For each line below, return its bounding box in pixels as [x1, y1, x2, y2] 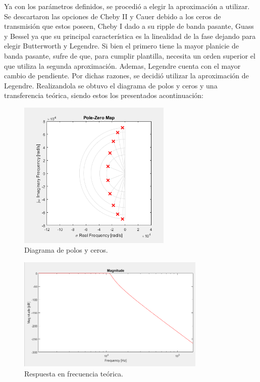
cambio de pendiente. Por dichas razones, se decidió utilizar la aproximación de [4, 70, 249, 81]
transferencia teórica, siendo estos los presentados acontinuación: [4, 90, 204, 101]
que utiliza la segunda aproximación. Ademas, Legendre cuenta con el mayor [4, 60, 241, 71]
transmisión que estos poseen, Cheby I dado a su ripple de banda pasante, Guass [4, 21, 254, 31]
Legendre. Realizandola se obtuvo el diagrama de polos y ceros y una [4, 80, 218, 90]
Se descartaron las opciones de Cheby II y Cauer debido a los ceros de [4, 11, 221, 21]
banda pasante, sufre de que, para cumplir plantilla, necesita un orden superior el [4, 50, 255, 61]
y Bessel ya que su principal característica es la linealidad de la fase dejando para [4, 30, 256, 41]
